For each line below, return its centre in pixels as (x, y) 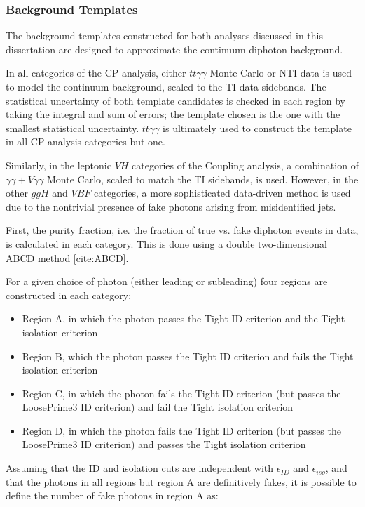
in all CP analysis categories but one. (85, 141)
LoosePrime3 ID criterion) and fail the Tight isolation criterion (158, 407)
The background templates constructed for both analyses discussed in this (165, 35)
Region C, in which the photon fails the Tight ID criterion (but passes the (181, 393)
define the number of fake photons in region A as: (112, 495)
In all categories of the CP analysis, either (96, 73)
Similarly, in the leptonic (58, 165)
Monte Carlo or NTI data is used (281, 73)
